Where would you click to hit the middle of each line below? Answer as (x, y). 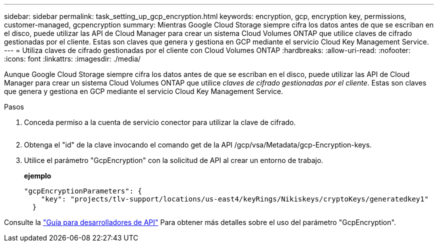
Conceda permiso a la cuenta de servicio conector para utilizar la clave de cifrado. (160, 122)
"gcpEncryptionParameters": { (83, 191)
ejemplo (38, 176)
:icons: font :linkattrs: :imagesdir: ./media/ (72, 59)
